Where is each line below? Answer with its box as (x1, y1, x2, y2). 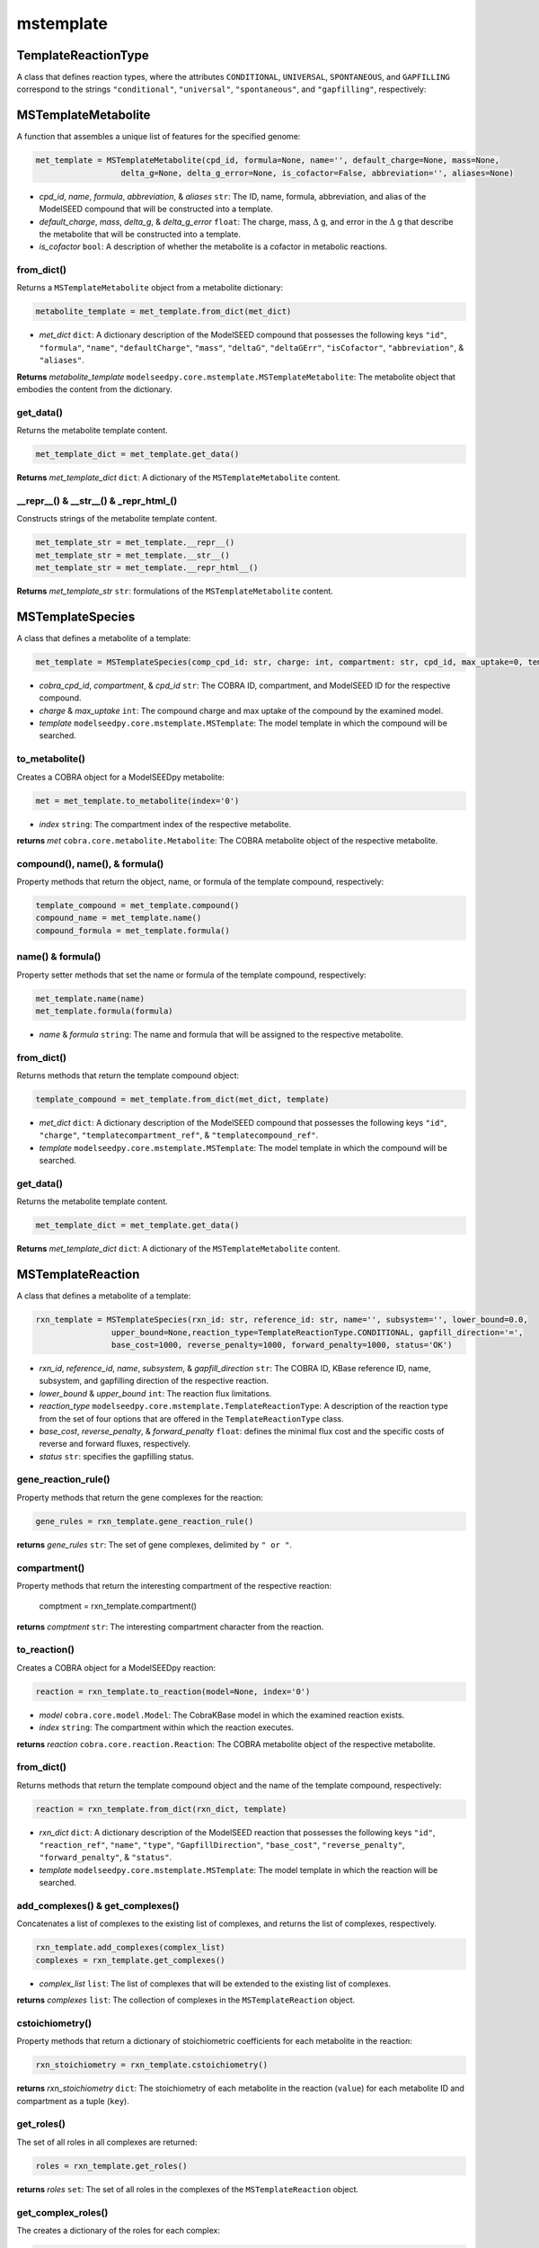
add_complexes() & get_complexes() (16, 1900, 180, 1913)
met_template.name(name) (35, 994, 146, 1004)
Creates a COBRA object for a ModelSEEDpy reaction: (16, 1662, 216, 1673)
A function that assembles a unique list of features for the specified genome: (16, 131, 301, 142)
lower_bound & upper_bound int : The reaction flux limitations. (39, 1387, 272, 1398)
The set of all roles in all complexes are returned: (16, 2136, 198, 2147)
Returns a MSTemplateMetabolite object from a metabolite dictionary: (16, 282, 283, 293)
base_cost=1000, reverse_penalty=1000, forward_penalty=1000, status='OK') (110, 1340, 453, 1350)
